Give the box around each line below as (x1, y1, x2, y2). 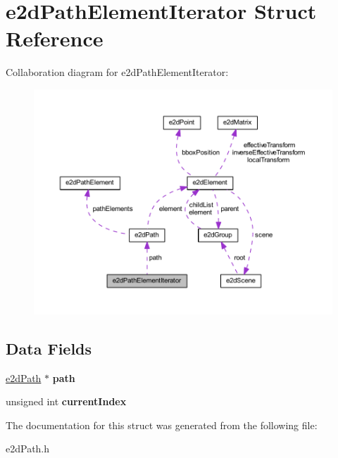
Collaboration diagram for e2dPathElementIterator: (6, 65, 229, 79)
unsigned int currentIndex (6, 394, 127, 409)
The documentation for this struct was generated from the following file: (6, 417, 318, 432)
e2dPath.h (6, 441, 50, 456)
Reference (6, 24, 104, 53)
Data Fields (6, 337, 92, 359)
